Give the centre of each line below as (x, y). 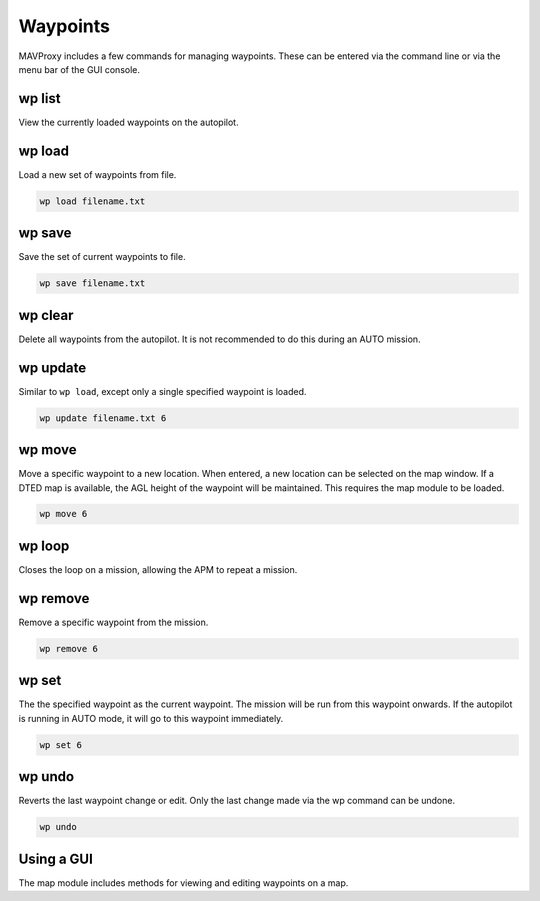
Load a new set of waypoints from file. (97, 174)
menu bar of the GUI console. (79, 69)
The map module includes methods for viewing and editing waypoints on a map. (183, 882)
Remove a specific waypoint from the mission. (113, 622)
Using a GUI (56, 858)
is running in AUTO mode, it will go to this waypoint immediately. (151, 718)
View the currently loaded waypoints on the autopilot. (128, 122)
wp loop (44, 545)
